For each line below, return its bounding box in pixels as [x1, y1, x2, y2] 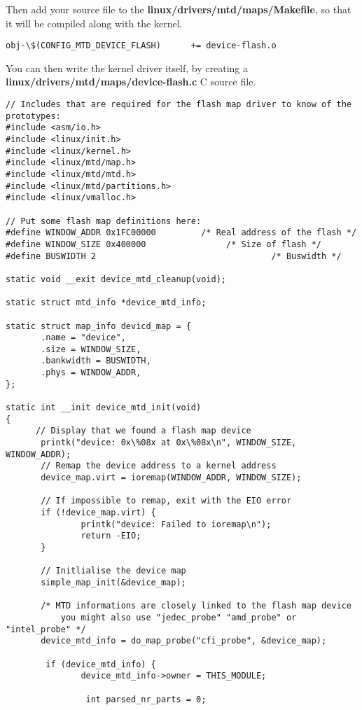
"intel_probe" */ [6, 624, 86, 634]
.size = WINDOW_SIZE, [41, 344, 141, 354]
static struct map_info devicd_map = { [6, 321, 191, 331]
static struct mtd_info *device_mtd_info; [6, 298, 207, 308]
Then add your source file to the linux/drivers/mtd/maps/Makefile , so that [6, 2, 351, 16]
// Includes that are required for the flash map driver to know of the [6, 99, 351, 110]
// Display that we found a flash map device [35, 426, 251, 436]
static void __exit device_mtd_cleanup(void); [6, 274, 226, 284]
